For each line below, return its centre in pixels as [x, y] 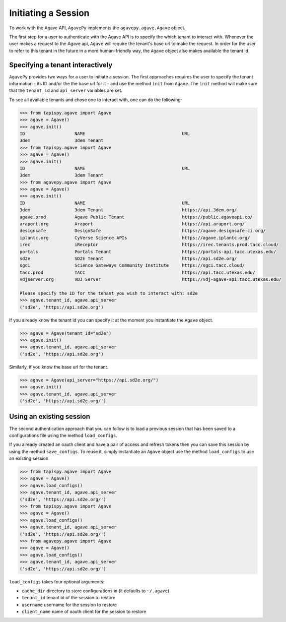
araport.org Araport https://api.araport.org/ [132, 224]
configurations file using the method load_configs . [63, 435]
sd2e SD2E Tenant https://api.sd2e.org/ [128, 258]
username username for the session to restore [69, 605]
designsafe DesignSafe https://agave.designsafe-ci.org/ [143, 231]
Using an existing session [50, 417]
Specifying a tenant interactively [61, 65]
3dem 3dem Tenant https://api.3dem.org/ [128, 210]
